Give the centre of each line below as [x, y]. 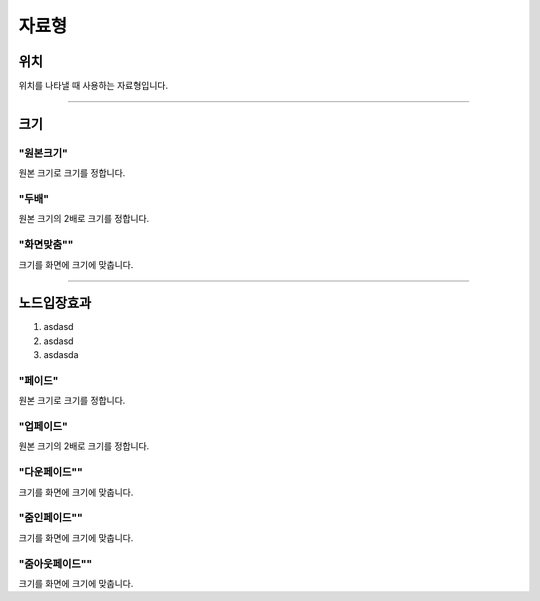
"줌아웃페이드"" [55, 563]
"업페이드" [43, 427]
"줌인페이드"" [51, 518]
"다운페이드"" [51, 472]
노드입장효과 [55, 303]
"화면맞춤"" [46, 245]
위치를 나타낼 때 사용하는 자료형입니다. [93, 86]
